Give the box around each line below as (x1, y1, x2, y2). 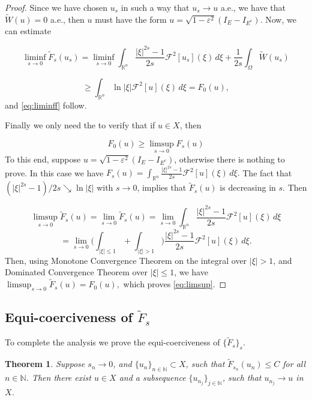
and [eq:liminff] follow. (5, 98, 87, 111)
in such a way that (121, 1, 190, 13)
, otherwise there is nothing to (174, 152, 285, 165)
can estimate (5, 25, 52, 37)
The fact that (242, 166, 292, 179)
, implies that (137, 181, 187, 194)
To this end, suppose (5, 152, 81, 165)
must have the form (95, 13, 167, 25)
